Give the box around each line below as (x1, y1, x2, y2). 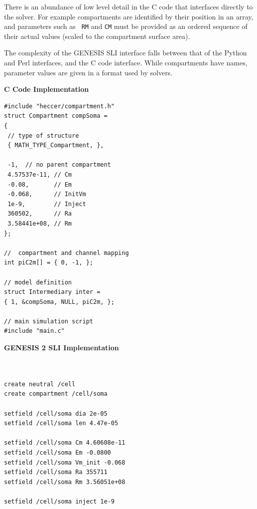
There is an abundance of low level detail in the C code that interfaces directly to (4, 1, 253, 11)
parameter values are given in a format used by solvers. (4, 67, 173, 77)
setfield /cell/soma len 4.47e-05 (4, 420, 119, 427)
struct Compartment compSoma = (4, 112, 108, 120)
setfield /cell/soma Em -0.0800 (4, 449, 111, 456)
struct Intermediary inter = (4, 288, 101, 296)
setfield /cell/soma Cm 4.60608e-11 (4, 439, 126, 447)
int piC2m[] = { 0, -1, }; (4, 259, 93, 266)
